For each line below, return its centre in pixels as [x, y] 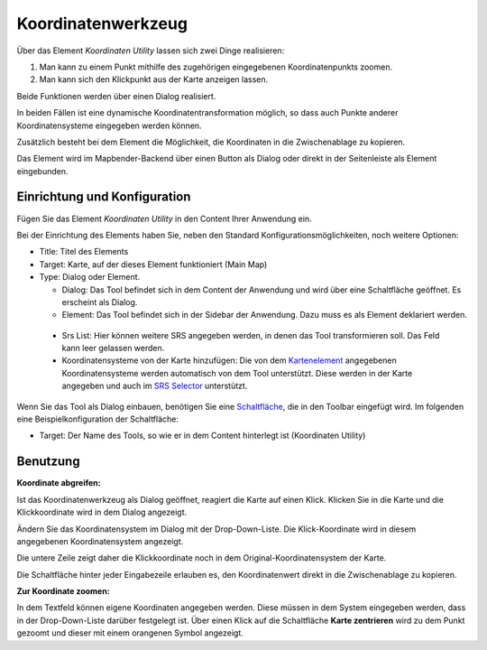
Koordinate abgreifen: [59, 483]
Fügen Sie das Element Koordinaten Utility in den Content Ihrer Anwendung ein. [164, 218]
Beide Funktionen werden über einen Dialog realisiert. [116, 96]
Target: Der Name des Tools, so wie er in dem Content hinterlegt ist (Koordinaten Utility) [202, 436]
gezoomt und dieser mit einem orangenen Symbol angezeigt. [130, 633]
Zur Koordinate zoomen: [63, 591]
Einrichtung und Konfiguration [104, 197]
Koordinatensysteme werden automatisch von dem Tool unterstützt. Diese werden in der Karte [237, 373]
